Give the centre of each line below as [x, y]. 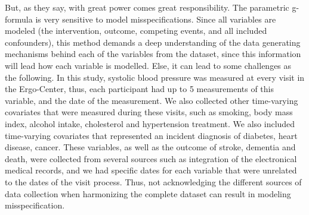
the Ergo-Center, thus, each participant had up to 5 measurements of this [139, 89]
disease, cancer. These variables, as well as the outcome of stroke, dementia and [150, 147]
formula [19, 19]
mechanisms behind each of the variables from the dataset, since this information [153, 54]
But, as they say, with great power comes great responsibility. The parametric [147, 7]
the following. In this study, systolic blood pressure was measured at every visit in [155, 77]
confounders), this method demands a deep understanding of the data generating [153, 42]
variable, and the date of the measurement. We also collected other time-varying [152, 100]
